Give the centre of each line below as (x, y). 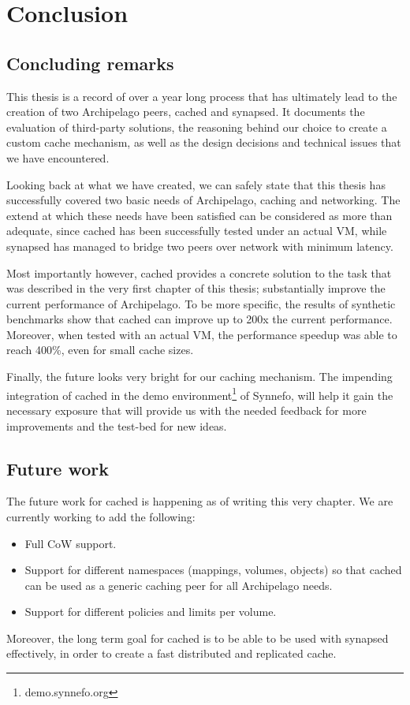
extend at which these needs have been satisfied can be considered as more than (199, 215)
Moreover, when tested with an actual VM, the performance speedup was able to (202, 334)
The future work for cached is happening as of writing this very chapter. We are (200, 501)
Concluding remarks (90, 63)
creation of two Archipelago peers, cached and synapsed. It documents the (186, 112)
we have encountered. (58, 157)
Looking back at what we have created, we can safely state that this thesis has (196, 184)
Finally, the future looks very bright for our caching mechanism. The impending (199, 377)
